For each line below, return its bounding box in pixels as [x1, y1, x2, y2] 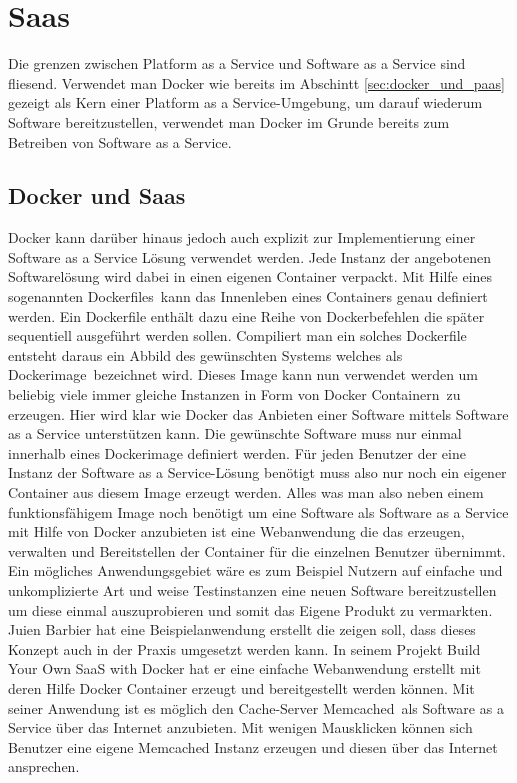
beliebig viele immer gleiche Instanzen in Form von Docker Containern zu [8, 384, 461, 405]
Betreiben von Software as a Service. [8, 131, 232, 152]
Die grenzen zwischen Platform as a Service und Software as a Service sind [8, 53, 466, 74]
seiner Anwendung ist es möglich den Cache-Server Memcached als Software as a [8, 697, 504, 718]
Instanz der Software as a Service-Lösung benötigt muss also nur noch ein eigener [8, 462, 507, 483]
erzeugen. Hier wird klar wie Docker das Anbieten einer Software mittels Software [8, 403, 509, 424]
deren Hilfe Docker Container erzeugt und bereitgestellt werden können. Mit [8, 677, 475, 698]
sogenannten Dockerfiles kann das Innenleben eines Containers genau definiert [8, 286, 488, 307]
